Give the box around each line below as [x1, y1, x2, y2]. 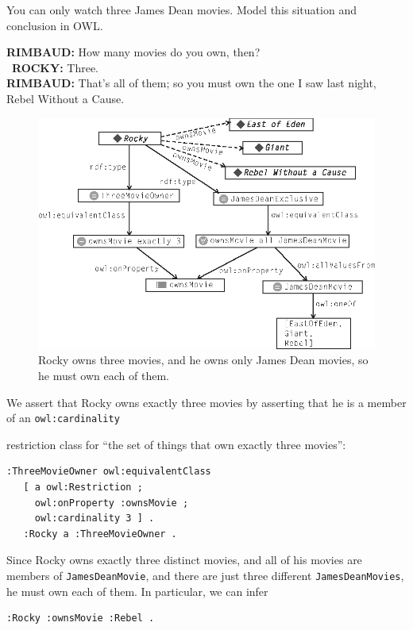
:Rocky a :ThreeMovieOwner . [23, 528, 177, 540]
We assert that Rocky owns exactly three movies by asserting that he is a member [6, 394, 407, 410]
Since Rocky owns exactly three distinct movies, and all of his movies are [6, 551, 362, 568]
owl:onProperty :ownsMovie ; [34, 497, 189, 509]
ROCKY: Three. [12, 59, 98, 75]
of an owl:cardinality [6, 409, 120, 426]
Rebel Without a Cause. [6, 90, 125, 106]
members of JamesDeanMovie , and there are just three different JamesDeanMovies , [6, 567, 404, 583]
